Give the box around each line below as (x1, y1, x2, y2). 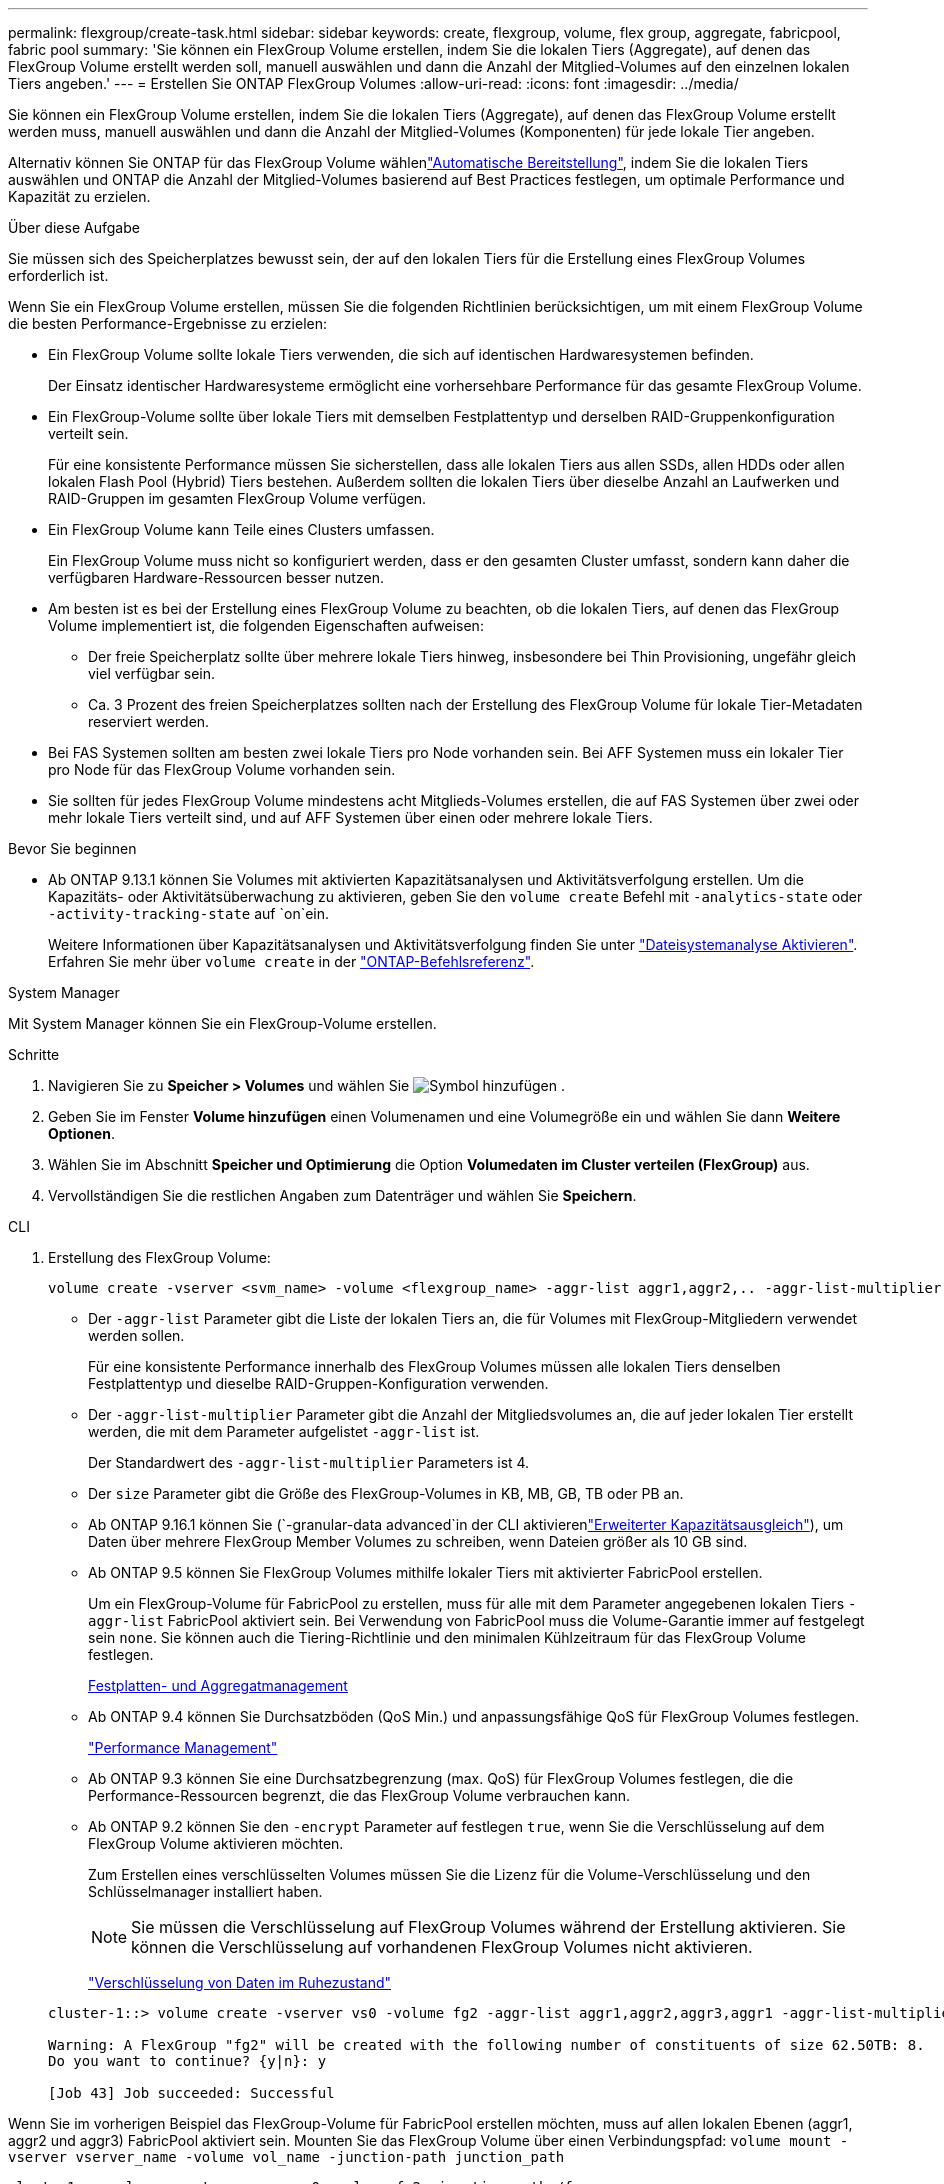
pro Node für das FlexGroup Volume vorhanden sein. (48, 761, 396, 778)
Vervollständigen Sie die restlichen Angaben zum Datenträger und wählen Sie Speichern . (48, 1187, 637, 1204)
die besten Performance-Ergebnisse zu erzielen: (8, 315, 328, 332)
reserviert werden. (88, 713, 210, 730)
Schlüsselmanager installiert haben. (88, 1883, 323, 1900)
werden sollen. (88, 1327, 185, 1344)
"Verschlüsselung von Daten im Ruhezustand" (88, 1974, 392, 1991)
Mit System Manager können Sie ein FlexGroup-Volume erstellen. (8, 1015, 437, 1032)
